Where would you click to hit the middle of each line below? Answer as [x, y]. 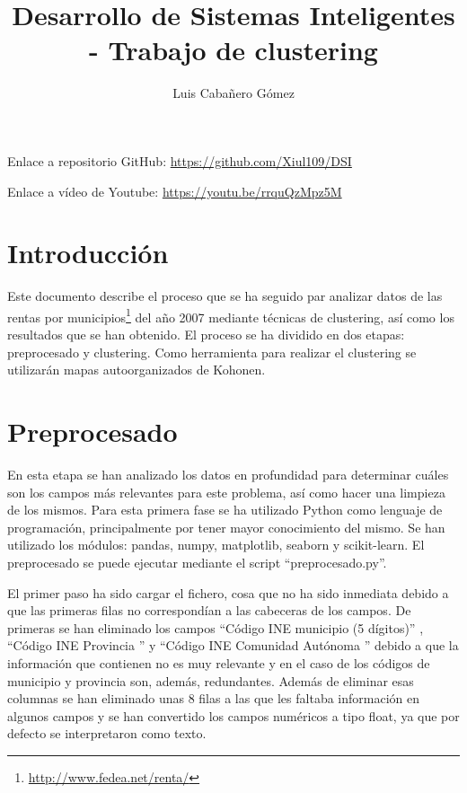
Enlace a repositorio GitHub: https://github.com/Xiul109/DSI [180, 160]
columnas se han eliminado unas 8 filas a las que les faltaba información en [213, 698]
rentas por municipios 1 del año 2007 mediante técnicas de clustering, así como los [231, 315]
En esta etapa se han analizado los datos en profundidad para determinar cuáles [228, 474]
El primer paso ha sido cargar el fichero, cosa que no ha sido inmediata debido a [228, 592]
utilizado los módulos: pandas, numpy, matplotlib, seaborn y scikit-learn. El [216, 545]
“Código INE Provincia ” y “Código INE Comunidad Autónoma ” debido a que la [233, 645]
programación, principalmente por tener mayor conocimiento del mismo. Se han [226, 527]
